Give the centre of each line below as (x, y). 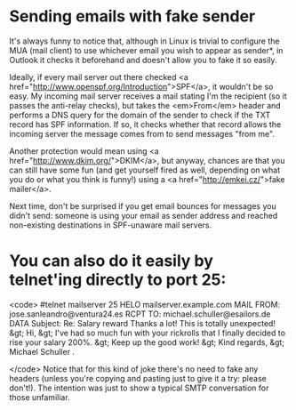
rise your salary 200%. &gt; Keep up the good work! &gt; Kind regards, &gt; (147, 342)
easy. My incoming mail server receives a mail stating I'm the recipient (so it (148, 96)
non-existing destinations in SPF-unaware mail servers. (111, 225)
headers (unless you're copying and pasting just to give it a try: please (138, 378)
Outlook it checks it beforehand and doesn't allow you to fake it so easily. (143, 60)
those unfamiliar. (40, 397)
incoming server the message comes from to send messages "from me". (142, 133)
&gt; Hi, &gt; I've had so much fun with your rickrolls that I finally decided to (148, 333)
